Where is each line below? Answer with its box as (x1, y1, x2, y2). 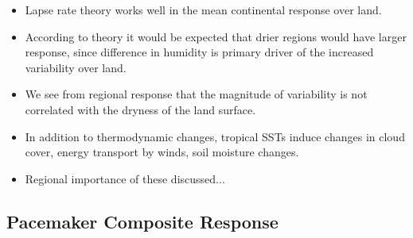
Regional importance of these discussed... (25, 170, 225, 186)
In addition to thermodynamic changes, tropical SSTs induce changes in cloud (25, 128, 405, 144)
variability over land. (25, 59, 127, 75)
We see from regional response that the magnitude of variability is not (25, 86, 368, 102)
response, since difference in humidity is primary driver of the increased (25, 44, 374, 60)
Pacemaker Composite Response (6, 209, 279, 233)
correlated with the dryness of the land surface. (25, 101, 256, 117)
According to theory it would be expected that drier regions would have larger (25, 28, 407, 44)
